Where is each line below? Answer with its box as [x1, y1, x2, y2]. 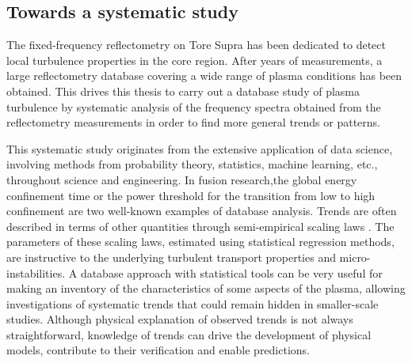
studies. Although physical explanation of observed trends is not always [6, 311, 353, 327]
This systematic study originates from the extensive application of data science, [6, 140, 393, 157]
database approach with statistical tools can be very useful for [80, 264, 383, 281]
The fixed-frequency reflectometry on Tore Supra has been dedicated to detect [6, 36, 386, 53]
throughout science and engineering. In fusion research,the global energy [6, 171, 357, 187]
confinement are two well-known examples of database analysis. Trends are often [6, 202, 397, 219]
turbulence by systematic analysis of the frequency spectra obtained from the [6, 98, 381, 115]
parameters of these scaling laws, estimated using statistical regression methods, [6, 233, 395, 250]
